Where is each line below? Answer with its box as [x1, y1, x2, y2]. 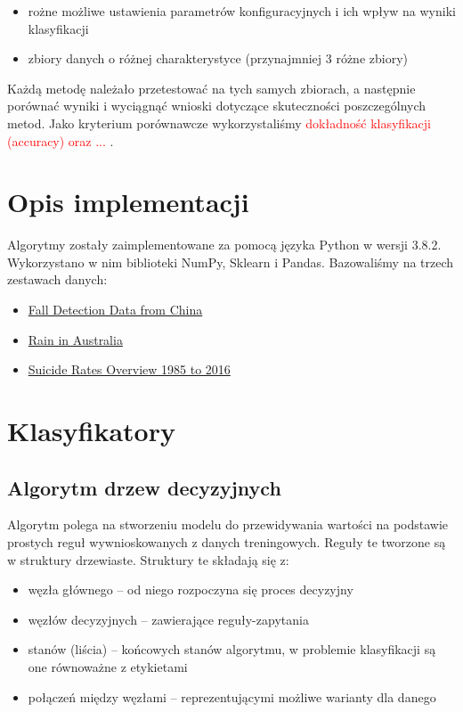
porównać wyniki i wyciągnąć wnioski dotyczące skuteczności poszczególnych [7, 96, 426, 115]
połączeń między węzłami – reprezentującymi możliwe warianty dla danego [28, 687, 436, 706]
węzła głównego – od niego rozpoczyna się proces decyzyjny [28, 580, 353, 599]
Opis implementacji [7, 184, 249, 220]
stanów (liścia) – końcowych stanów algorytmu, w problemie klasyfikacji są [28, 640, 436, 659]
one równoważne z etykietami [28, 657, 188, 675]
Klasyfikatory [7, 413, 175, 449]
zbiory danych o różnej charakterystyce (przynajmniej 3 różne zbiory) [28, 49, 408, 68]
